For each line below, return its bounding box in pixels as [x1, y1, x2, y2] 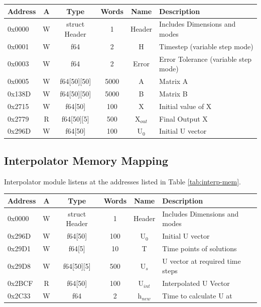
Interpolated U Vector [162, 278, 230, 288]
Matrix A [159, 76, 188, 86]
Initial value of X [159, 100, 212, 111]
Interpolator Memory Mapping [4, 152, 169, 168]
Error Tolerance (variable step [159, 53, 252, 64]
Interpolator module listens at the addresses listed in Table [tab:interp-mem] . [4, 176, 241, 186]
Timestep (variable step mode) [159, 41, 253, 51]
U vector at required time [162, 255, 241, 266]
